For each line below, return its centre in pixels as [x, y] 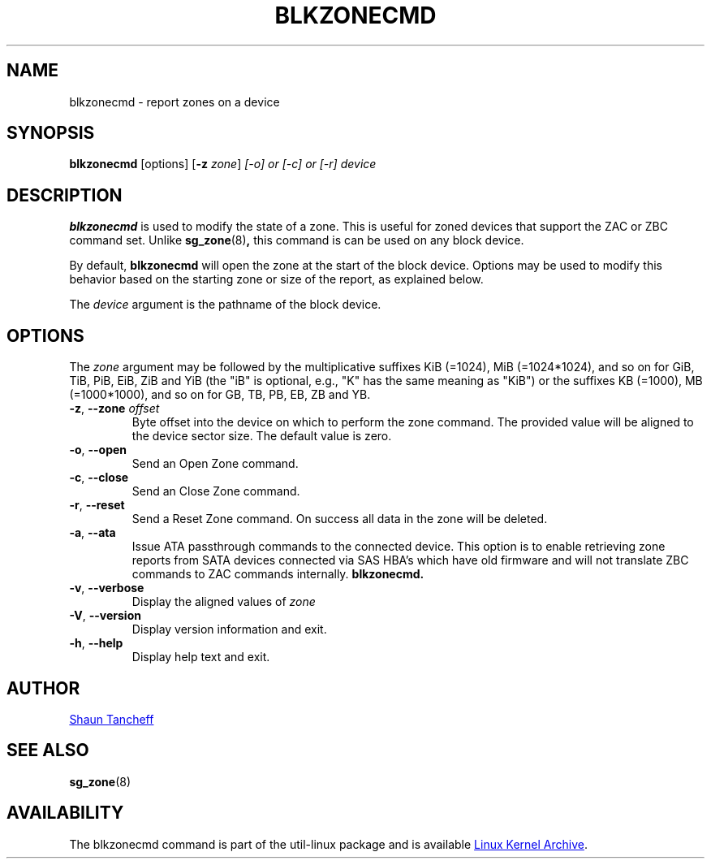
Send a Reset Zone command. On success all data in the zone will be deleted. [340, 519]
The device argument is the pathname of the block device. [225, 305]
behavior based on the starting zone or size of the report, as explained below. [276, 279]
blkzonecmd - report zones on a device [175, 102]
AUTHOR [43, 688]
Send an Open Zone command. [215, 464]
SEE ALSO [48, 750]
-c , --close [99, 478]
